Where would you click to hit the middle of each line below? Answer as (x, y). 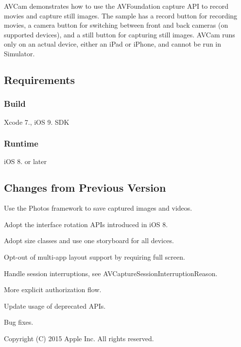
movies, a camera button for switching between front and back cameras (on (116, 25)
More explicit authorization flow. (53, 289)
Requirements (39, 79)
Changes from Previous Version (85, 188)
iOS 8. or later (25, 161)
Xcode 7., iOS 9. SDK (37, 122)
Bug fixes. (19, 322)
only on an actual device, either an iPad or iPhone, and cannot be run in (113, 44)
